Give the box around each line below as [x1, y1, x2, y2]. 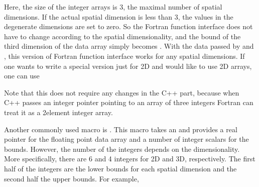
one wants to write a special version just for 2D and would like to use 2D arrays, [4, 60, 252, 71]
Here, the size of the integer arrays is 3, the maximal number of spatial [4, 2, 222, 12]
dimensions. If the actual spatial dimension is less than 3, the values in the [4, 11, 233, 22]
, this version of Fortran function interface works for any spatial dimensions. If [4, 50, 245, 61]
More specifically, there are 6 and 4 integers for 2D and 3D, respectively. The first [4, 153, 255, 164]
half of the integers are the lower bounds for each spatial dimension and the [4, 163, 237, 173]
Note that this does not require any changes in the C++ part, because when [4, 87, 239, 98]
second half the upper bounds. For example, [4, 173, 139, 183]
